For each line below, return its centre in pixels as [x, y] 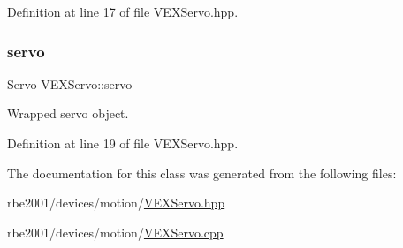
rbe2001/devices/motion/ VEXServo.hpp [116, 203]
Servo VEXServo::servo [70, 83]
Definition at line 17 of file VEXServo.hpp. [123, 11]
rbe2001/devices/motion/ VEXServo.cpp [115, 232]
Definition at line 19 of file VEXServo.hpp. [123, 143]
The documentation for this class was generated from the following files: [202, 173]
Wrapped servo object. [68, 113]
